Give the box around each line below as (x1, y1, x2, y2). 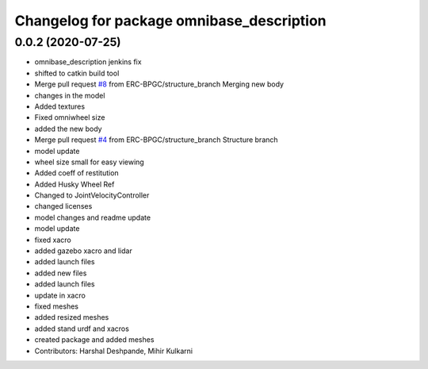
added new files (34, 268, 87, 278)
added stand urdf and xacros (34, 324, 130, 333)
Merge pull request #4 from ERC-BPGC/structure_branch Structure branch (34, 135, 278, 144)
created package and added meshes (34, 335, 155, 344)
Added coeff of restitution (34, 168, 119, 178)
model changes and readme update (34, 213, 151, 222)
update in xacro (34, 290, 86, 300)
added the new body (34, 124, 102, 133)
